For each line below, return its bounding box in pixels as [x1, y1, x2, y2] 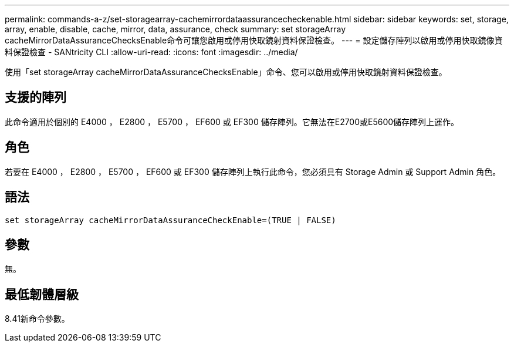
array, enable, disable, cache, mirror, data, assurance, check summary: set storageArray [5, 24, 346, 34]
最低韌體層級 [5, 287, 79, 302]
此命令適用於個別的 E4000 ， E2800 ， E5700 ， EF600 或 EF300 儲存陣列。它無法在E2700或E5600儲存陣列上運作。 [5, 116, 459, 127]
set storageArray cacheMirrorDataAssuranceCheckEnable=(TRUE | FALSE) [5, 215, 336, 225]
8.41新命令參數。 [5, 314, 70, 324]
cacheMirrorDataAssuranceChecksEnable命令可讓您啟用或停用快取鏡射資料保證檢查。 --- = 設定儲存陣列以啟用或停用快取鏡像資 [5, 35, 503, 45]
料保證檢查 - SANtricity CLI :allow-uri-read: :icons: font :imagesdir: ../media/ [5, 47, 298, 57]
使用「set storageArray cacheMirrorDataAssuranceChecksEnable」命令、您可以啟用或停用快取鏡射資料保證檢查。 [5, 67, 447, 77]
